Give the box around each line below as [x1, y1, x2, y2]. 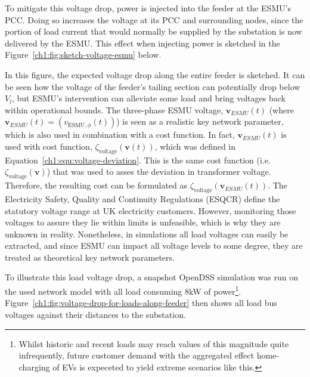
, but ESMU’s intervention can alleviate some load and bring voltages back [11, 92, 286, 104]
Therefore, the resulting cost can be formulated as [5, 179, 188, 191]
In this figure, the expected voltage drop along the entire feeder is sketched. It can [5, 68, 305, 81]
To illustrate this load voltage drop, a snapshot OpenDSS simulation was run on [5, 271, 298, 283]
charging [18, 360, 50, 373]
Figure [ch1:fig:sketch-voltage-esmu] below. [5, 48, 162, 61]
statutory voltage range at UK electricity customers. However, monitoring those [5, 204, 296, 217]
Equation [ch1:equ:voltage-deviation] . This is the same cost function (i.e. [5, 153, 271, 166]
